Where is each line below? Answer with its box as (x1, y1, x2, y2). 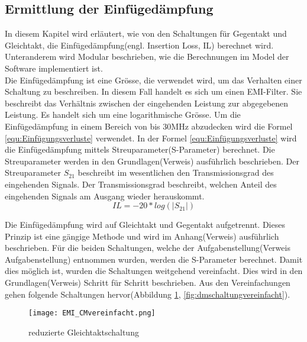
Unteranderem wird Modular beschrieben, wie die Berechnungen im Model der (5, 50, 289, 63)
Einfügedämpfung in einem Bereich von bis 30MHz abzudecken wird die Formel (5, 120, 293, 132)
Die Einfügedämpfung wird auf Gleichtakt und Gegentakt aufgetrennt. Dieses (5, 218, 285, 231)
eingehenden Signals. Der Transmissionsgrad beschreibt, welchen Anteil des (5, 178, 277, 190)
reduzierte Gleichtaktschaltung (28, 325, 139, 338)
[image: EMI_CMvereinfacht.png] (28, 309, 156, 318)
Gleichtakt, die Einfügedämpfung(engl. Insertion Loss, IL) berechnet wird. (5, 38, 274, 51)
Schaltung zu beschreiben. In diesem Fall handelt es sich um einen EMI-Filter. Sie (5, 85, 302, 98)
